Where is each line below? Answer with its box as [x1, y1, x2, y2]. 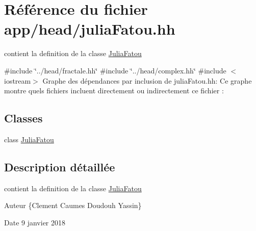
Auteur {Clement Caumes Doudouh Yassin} [4, 200, 142, 211]
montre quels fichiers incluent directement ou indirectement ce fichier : [4, 85, 224, 96]
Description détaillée [4, 159, 115, 174]
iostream [4, 75, 31, 86]
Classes [4, 110, 43, 126]
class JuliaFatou [4, 134, 54, 144]
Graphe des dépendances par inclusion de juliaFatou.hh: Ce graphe [42, 75, 252, 86]
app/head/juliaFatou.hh [4, 18, 175, 39]
